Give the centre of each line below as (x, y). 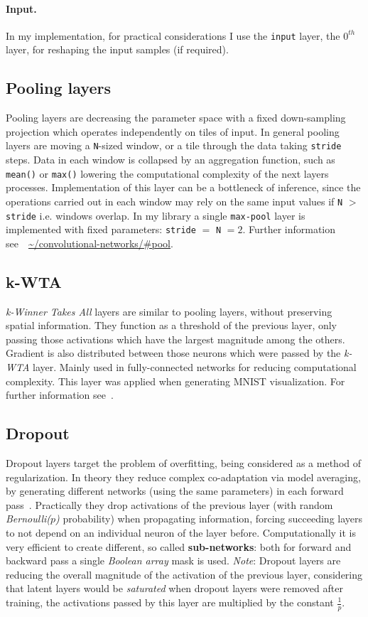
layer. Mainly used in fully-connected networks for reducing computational (195, 367)
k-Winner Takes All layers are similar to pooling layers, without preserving (169, 311)
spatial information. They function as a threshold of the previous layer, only (172, 325)
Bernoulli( (28, 519)
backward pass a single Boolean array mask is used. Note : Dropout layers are (173, 560)
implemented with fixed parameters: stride (101, 229)
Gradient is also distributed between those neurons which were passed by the (173, 353)
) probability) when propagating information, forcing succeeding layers (209, 519)
